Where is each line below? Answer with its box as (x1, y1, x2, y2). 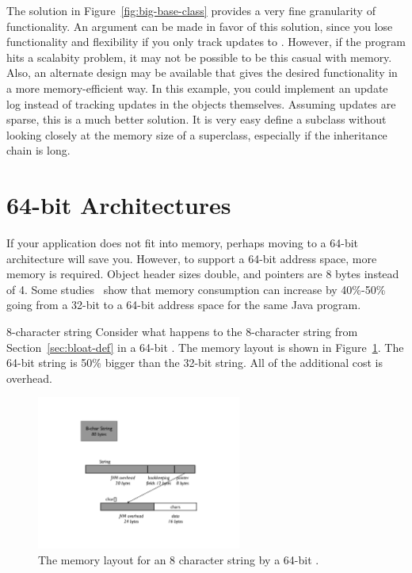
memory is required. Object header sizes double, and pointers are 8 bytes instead (6, 265, 399, 282)
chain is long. (6, 142, 71, 159)
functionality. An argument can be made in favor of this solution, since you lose (6, 17, 393, 34)
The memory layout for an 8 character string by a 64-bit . (38, 551, 319, 567)
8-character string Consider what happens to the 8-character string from (6, 323, 358, 340)
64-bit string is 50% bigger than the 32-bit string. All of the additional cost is (6, 354, 383, 371)
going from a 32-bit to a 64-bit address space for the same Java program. (6, 296, 361, 313)
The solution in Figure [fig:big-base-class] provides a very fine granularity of (6, 2, 376, 18)
